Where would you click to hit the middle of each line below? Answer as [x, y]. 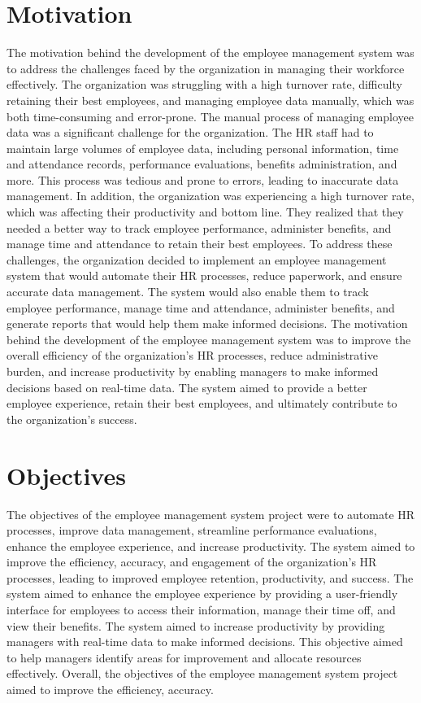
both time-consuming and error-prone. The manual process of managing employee [210, 116]
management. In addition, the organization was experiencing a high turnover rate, [210, 196]
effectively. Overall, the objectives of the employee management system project [202, 673]
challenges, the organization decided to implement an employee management [197, 259]
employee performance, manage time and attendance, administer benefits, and [201, 307]
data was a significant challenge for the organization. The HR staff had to [190, 132]
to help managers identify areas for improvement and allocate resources [184, 657]
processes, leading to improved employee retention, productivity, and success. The [210, 577]
